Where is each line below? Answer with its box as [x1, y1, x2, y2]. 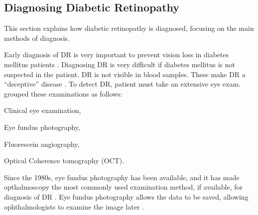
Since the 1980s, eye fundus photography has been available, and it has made [4, 172, 240, 182]
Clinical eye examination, [4, 105, 81, 115]
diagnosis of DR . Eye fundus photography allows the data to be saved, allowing [4, 191, 249, 202]
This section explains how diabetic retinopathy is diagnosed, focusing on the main [4, 23, 254, 33]
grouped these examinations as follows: [4, 88, 123, 99]
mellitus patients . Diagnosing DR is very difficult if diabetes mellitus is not [4, 59, 235, 69]
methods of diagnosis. [4, 32, 70, 43]
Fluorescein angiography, [4, 138, 80, 149]
